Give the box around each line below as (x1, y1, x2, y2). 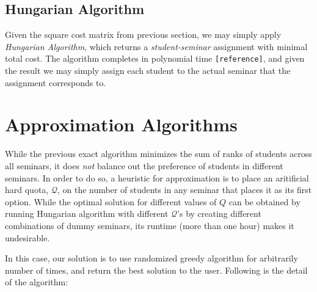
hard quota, (5, 183, 49, 196)
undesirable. (5, 231, 50, 244)
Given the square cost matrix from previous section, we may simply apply (5, 28, 282, 41)
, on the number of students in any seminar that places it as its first (57, 183, 312, 196)
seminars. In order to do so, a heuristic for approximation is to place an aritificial (5, 171, 309, 184)
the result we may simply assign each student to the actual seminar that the (5, 64, 291, 77)
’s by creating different (177, 207, 261, 220)
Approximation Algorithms (5, 112, 238, 137)
